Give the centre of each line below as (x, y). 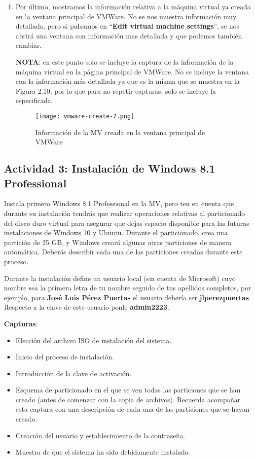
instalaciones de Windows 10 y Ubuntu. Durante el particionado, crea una (116, 232)
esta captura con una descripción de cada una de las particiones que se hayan (132, 409)
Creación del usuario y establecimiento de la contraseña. (100, 435)
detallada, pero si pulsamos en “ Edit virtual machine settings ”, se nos (127, 26)
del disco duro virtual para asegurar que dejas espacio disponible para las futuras (127, 223)
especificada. (34, 100)
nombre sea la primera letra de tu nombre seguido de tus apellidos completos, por (127, 288)
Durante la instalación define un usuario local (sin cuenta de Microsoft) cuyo (120, 278)
